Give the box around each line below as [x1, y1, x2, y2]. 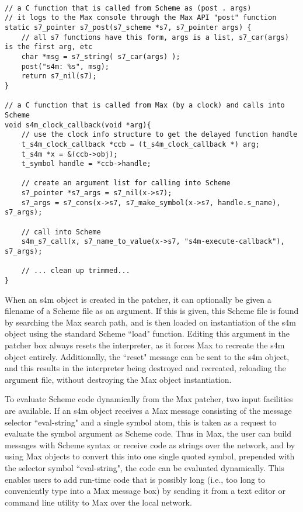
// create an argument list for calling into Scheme [21, 179, 231, 188]
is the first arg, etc [5, 43, 93, 51]
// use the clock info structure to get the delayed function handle [21, 130, 298, 139]
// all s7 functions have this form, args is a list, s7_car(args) [21, 33, 289, 41]
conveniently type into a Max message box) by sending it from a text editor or [5, 485, 285, 497]
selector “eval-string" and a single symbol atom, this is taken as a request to [5, 416, 277, 428]
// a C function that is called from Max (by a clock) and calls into [5, 101, 285, 110]
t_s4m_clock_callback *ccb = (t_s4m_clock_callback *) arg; [21, 140, 260, 148]
